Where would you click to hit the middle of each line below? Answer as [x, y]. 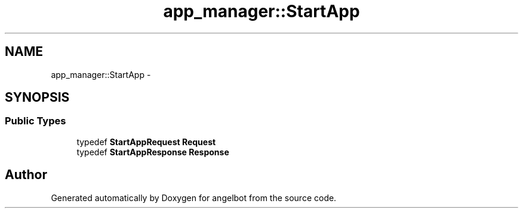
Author [26, 175]
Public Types [36, 121]
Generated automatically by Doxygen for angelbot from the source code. [194, 198]
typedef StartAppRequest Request [146, 142]
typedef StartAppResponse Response [153, 152]
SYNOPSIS [37, 98]
